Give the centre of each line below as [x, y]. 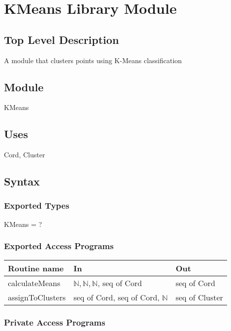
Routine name [36, 268]
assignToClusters [37, 297]
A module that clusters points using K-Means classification [93, 60]
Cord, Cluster [25, 155]
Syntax [22, 181]
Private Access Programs [55, 322]
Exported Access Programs [59, 246]
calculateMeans [34, 283]
